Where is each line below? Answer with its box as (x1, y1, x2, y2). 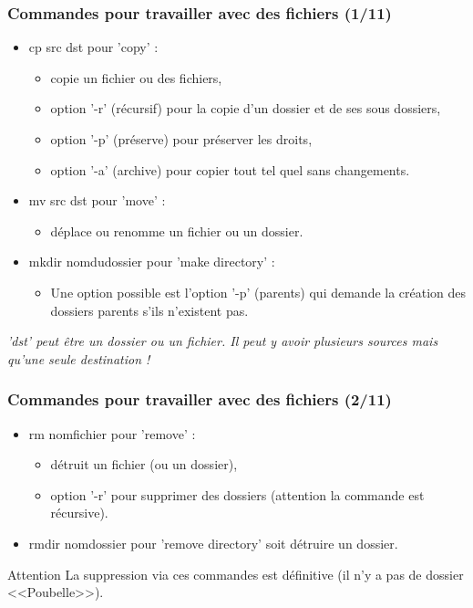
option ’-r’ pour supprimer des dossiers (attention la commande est (50, 485, 425, 504)
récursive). (50, 503, 108, 522)
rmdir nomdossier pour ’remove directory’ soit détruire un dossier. (28, 533, 398, 552)
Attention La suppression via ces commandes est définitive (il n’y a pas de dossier (7, 564, 464, 583)
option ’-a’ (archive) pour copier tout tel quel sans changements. (50, 160, 410, 179)
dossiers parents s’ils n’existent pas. (50, 300, 249, 320)
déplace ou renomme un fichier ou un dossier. (50, 221, 303, 240)
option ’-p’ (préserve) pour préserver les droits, (50, 130, 313, 148)
